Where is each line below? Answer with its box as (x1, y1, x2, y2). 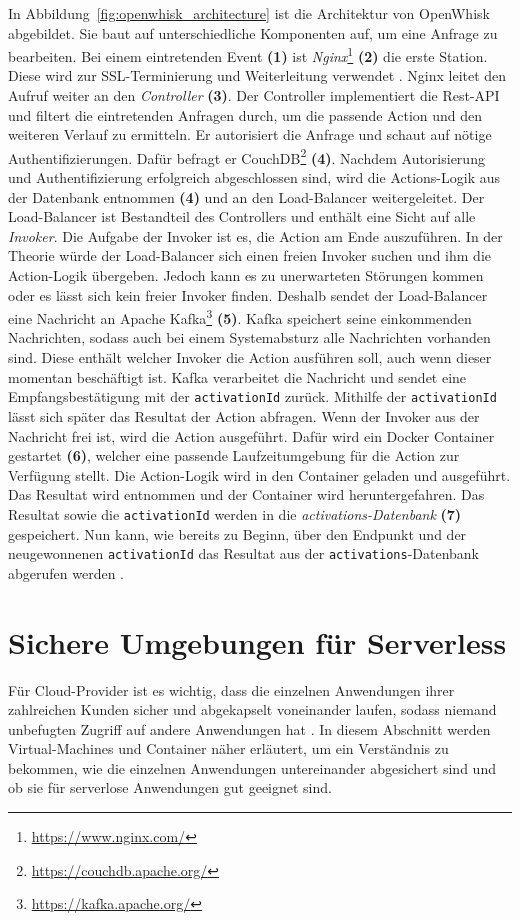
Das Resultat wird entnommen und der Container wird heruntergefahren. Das (8, 484, 485, 505)
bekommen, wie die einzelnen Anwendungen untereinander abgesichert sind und (8, 757, 496, 778)
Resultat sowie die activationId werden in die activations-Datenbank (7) (8, 503, 462, 524)
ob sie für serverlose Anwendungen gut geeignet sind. (8, 777, 332, 798)
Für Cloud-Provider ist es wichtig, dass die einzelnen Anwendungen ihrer (8, 679, 455, 700)
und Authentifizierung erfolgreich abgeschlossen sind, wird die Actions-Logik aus (8, 167, 500, 188)
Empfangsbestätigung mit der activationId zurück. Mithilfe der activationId (8, 386, 497, 407)
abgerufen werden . (8, 562, 124, 583)
